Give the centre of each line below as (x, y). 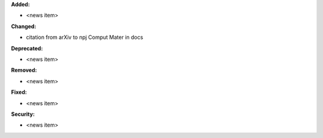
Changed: (24, 26)
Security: (23, 114)
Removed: (24, 70)
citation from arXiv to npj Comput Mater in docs (85, 37)
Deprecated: (27, 48)
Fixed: (19, 92)
